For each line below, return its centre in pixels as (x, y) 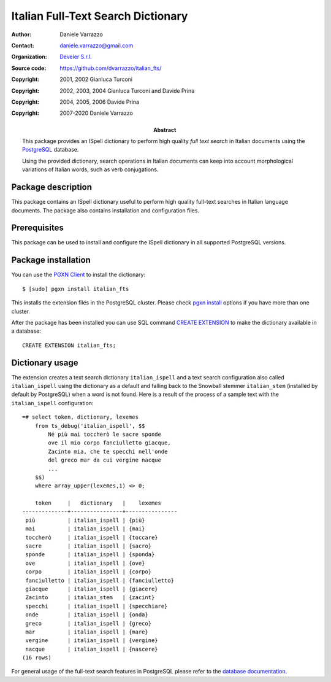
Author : (21, 34)
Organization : (29, 57)
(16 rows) (37, 658)
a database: (26, 331)
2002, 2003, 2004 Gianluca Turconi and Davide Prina (127, 91)
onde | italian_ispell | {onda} (87, 615)
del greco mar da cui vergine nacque (105, 460)
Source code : (29, 68)
